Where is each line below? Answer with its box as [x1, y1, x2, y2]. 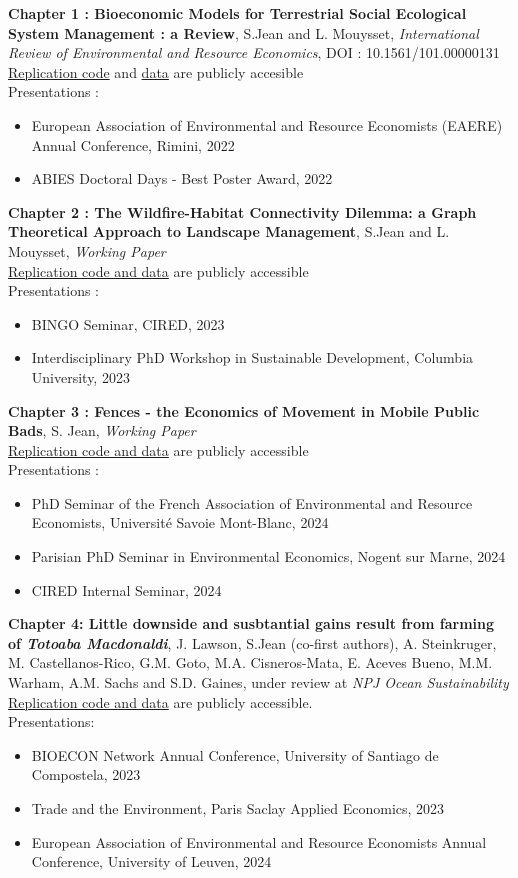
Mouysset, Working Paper [8, 240, 166, 261]
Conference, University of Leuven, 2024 [31, 851, 272, 872]
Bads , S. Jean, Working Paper [8, 420, 196, 441]
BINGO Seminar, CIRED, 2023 [31, 313, 225, 334]
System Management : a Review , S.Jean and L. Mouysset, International [8, 22, 479, 43]
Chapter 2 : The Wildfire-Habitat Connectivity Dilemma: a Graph [8, 201, 477, 222]
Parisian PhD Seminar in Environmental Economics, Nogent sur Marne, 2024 [31, 546, 506, 567]
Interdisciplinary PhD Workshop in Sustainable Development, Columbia [31, 347, 474, 368]
